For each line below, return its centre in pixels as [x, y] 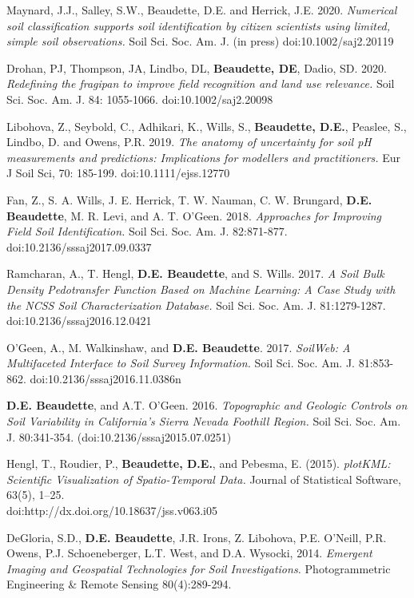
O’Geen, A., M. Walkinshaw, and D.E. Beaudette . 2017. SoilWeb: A [179, 347]
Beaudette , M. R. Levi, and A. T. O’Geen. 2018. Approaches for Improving [194, 215]
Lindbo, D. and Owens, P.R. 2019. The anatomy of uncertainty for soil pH [189, 142]
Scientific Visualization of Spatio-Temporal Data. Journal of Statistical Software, [204, 479]
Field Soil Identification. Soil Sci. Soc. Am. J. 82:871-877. [147, 231]
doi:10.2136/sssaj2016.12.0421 [79, 321]
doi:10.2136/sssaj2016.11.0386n [105, 378]
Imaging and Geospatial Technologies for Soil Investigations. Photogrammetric [199, 568]
